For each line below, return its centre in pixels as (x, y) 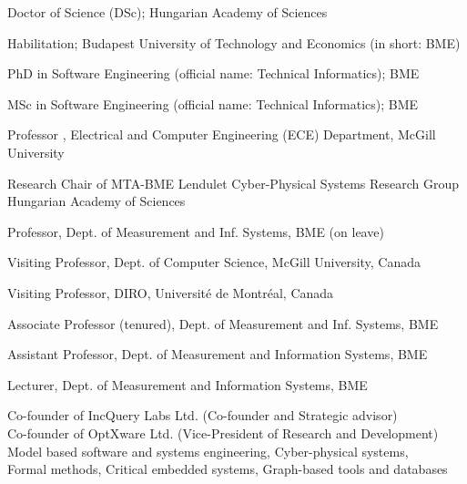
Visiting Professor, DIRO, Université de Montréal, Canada (171, 292)
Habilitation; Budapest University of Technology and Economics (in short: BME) (234, 42)
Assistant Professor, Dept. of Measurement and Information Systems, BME (218, 354)
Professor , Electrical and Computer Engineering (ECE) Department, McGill (222, 134)
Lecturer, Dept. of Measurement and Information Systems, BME (188, 384)
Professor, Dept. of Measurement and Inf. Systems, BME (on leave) (196, 231)
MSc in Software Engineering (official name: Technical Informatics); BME (213, 103)
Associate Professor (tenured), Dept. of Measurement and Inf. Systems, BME (223, 323)
